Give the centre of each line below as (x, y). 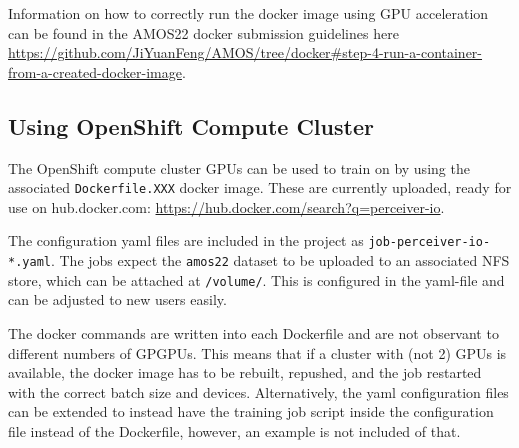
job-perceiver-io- (429, 242)
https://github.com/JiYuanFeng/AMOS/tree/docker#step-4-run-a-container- (245, 52)
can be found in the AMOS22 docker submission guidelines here (203, 32)
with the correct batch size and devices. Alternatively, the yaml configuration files (258, 391)
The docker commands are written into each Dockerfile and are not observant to (253, 332)
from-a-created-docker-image (95, 71)
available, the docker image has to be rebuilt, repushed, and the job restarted (245, 372)
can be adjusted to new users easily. (117, 299)
